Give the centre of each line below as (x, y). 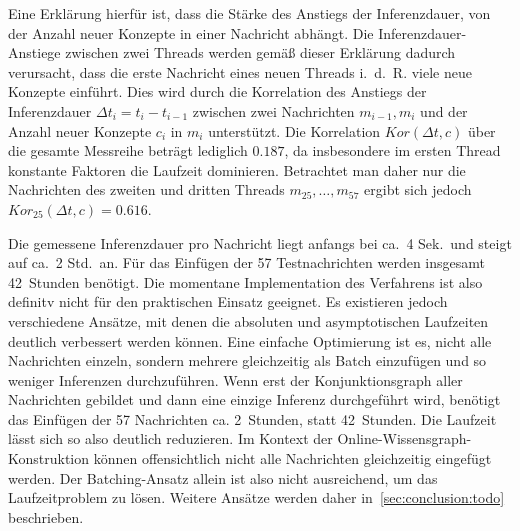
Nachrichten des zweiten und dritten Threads (146, 189)
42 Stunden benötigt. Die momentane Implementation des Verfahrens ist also (245, 281)
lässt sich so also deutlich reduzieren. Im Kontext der (170, 438)
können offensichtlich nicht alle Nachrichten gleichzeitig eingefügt (292, 458)
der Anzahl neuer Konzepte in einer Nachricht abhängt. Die (191, 32)
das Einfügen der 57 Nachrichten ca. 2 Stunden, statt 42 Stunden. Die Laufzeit (252, 418)
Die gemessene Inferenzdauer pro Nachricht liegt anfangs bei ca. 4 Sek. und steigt (260, 242)
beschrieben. (46, 516)
